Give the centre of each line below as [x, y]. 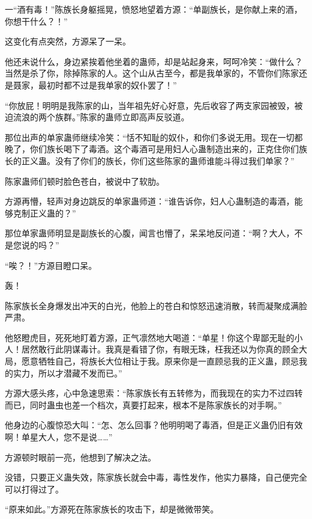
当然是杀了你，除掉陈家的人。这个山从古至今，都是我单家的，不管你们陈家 [152, 73]
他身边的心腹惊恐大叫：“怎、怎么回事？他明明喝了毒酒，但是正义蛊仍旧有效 [154, 425]
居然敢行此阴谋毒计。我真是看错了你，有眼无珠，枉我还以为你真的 [151, 349]
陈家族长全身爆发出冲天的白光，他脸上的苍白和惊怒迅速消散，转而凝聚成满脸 [156, 305]
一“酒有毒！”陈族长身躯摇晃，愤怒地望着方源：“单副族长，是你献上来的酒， [154, 9]
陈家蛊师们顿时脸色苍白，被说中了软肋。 [85, 181]
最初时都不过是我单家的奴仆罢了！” [107, 84]
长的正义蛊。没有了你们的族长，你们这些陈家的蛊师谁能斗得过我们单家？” [150, 160]
